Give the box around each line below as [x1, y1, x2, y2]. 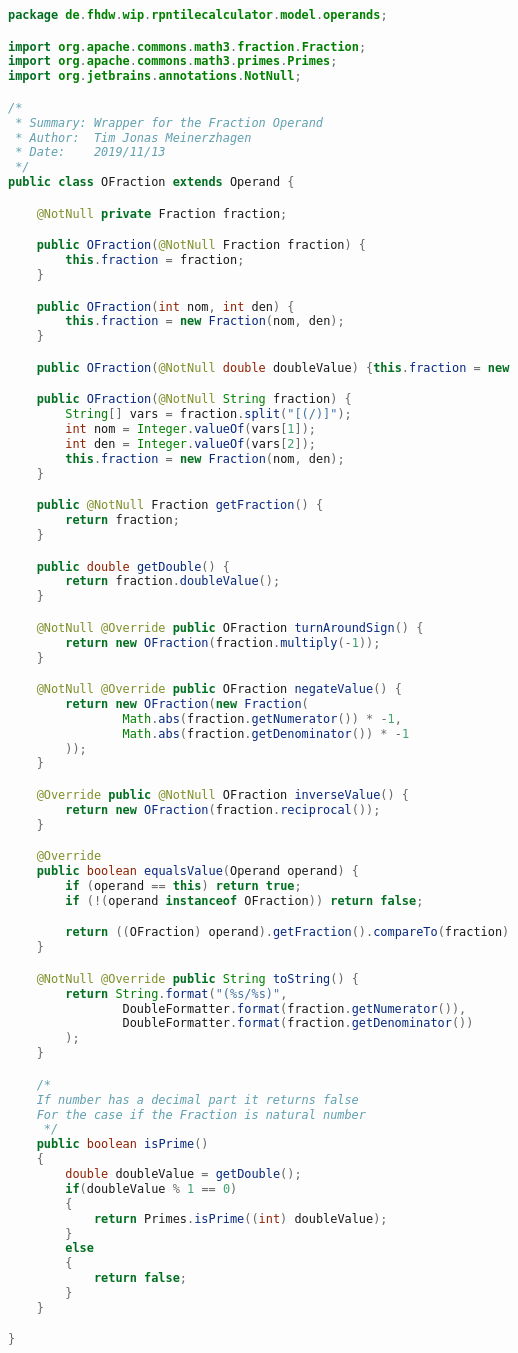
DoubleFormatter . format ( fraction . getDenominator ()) [122, 1016, 474, 1031]
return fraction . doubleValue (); [65, 574, 281, 589]
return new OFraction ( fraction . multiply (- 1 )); [65, 635, 381, 650]
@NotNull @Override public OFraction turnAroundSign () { [36, 620, 424, 635]
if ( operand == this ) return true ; [65, 879, 302, 894]
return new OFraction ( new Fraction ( [65, 696, 309, 711]
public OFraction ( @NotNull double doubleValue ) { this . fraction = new [36, 360, 510, 375]
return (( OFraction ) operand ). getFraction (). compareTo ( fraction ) [65, 925, 510, 940]
